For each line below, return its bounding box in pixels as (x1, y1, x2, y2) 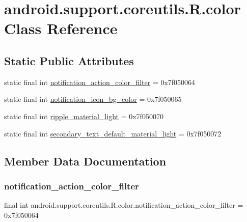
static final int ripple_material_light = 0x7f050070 (4, 110, 163, 121)
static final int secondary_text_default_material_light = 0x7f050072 (4, 128, 222, 138)
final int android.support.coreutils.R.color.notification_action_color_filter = (4, 200, 243, 210)
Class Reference (4, 18, 118, 39)
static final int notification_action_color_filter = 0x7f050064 (4, 76, 196, 87)
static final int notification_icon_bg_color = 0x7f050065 (4, 94, 182, 104)
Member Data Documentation (4, 153, 167, 169)
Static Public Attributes (4, 52, 134, 68)
